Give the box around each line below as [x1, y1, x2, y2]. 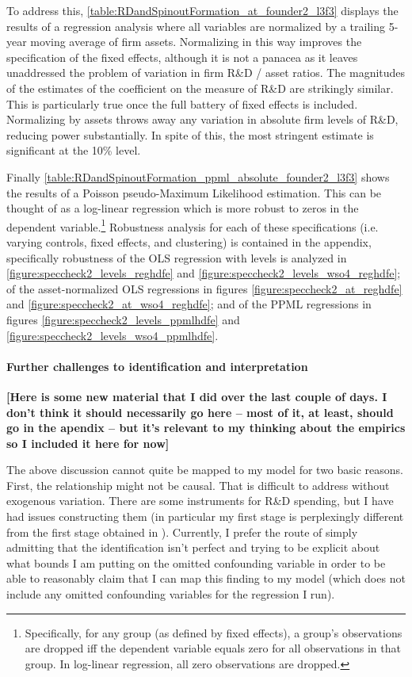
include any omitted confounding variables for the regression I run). [6, 586, 335, 602]
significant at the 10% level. [6, 142, 141, 159]
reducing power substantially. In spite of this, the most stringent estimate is [6, 126, 374, 143]
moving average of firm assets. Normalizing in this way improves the [30, 33, 362, 50]
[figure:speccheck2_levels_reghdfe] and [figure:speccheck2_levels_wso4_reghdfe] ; [6, 265, 401, 281]
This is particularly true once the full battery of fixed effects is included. [6, 95, 358, 112]
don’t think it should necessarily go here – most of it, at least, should [6, 404, 394, 420]
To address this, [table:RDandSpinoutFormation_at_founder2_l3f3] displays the [6, 2, 399, 18]
